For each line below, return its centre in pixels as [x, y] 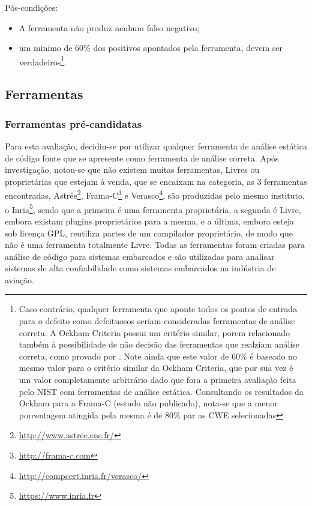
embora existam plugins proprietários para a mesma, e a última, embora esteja [150, 221]
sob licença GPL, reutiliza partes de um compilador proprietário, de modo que [149, 233]
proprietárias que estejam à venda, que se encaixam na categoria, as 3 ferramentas [156, 181]
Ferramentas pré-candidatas [73, 123]
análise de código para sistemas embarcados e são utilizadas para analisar [140, 256]
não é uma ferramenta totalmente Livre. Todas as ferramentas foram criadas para [155, 245]
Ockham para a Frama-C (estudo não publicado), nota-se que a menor [148, 403]
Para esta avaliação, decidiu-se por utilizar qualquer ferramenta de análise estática [156, 146]
